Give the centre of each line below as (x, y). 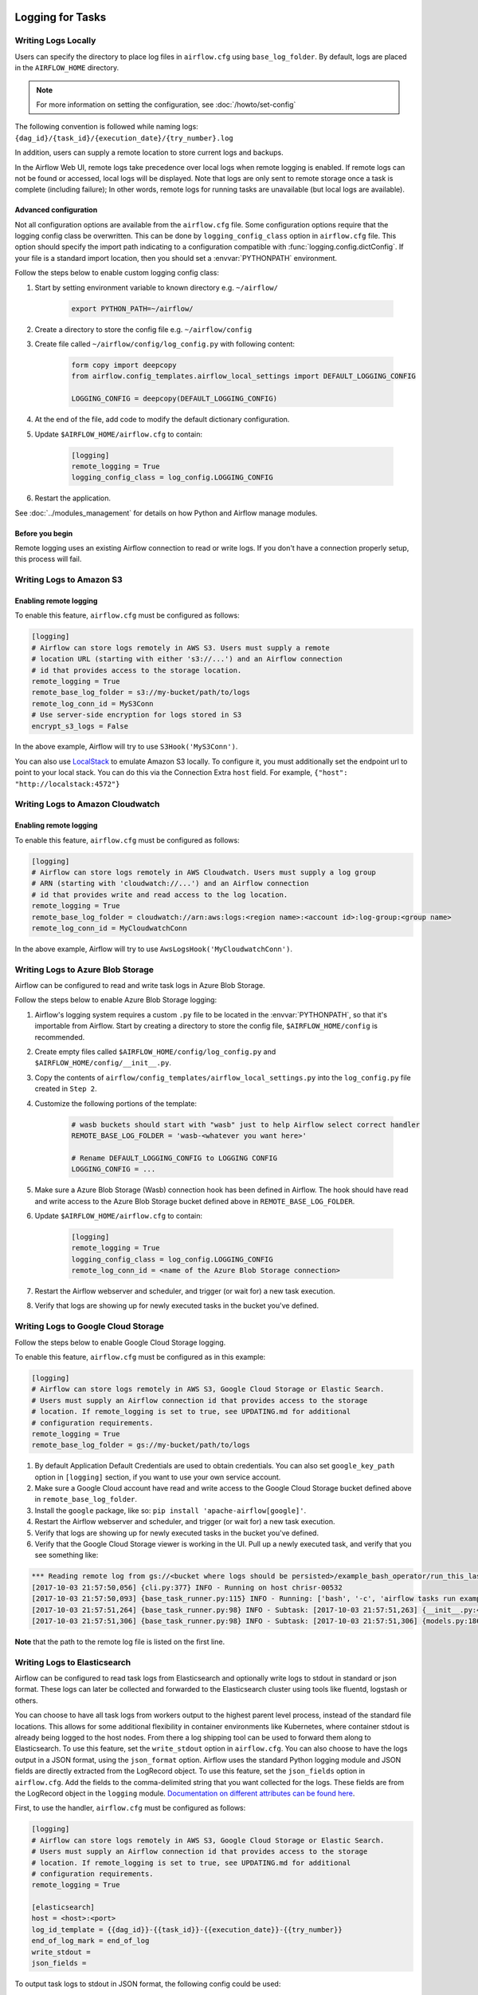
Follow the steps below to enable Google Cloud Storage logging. (120, 1342)
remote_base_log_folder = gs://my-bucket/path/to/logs (141, 1445)
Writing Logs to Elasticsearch (73, 1662)
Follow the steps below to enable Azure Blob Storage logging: (116, 1000)
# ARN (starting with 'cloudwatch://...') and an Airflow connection (170, 883)
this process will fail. (48, 559)
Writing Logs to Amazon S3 (69, 580)
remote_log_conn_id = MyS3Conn (93, 703)
